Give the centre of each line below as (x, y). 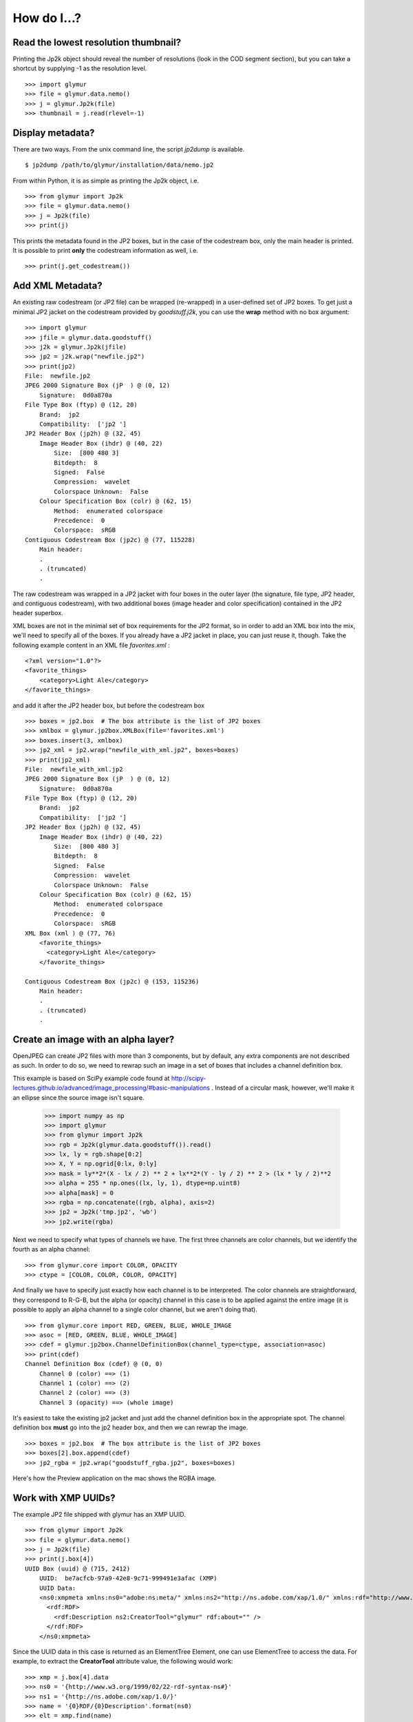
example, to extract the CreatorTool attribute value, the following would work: (123, 1661)
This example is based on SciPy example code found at (91, 1078)
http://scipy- (189, 1078)
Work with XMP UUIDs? (64, 1498)
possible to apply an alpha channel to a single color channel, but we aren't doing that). (135, 1309)
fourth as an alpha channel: (52, 1249)
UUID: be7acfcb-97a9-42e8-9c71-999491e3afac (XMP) (128, 1578)
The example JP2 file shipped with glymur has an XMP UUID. (99, 1514)
